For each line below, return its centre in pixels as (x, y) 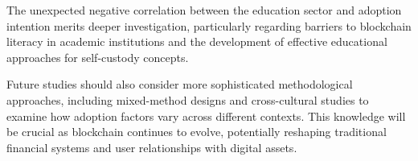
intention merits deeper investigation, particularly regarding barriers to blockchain (209, 25)
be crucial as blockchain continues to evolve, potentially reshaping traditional (197, 132)
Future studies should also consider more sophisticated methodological (180, 84)
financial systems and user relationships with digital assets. (152, 147)
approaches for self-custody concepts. (98, 57)
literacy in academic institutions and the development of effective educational (197, 41)
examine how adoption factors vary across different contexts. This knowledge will (206, 116)
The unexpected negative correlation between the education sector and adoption (204, 10)
